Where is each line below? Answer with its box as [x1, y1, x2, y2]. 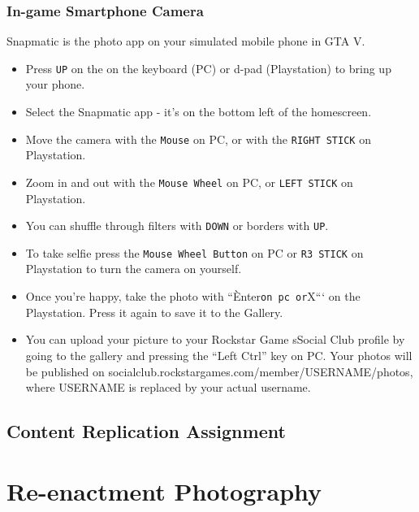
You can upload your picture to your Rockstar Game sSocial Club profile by [25, 331, 405, 348]
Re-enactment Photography [6, 474, 322, 507]
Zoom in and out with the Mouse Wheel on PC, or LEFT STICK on [25, 173, 353, 190]
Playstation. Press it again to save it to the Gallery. [25, 303, 283, 320]
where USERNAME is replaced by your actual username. [25, 379, 311, 396]
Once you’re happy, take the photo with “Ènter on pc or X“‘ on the [25, 288, 361, 305]
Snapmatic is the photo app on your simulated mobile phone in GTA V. [6, 33, 365, 50]
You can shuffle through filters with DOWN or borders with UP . [25, 217, 329, 234]
